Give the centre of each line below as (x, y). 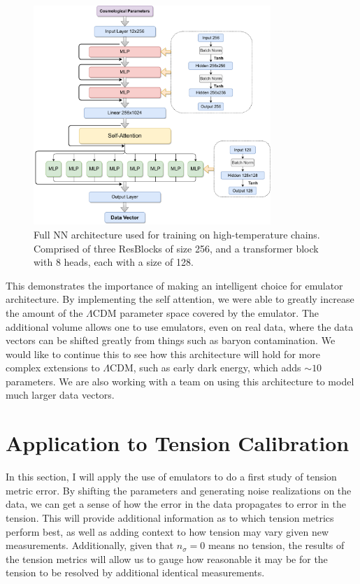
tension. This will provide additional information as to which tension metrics (170, 517)
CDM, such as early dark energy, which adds (206, 368)
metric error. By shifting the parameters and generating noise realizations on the (179, 490)
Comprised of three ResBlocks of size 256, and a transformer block (176, 248)
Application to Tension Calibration (178, 443)
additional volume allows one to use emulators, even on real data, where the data (180, 326)
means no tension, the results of (276, 545)
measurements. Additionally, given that (90, 545)
